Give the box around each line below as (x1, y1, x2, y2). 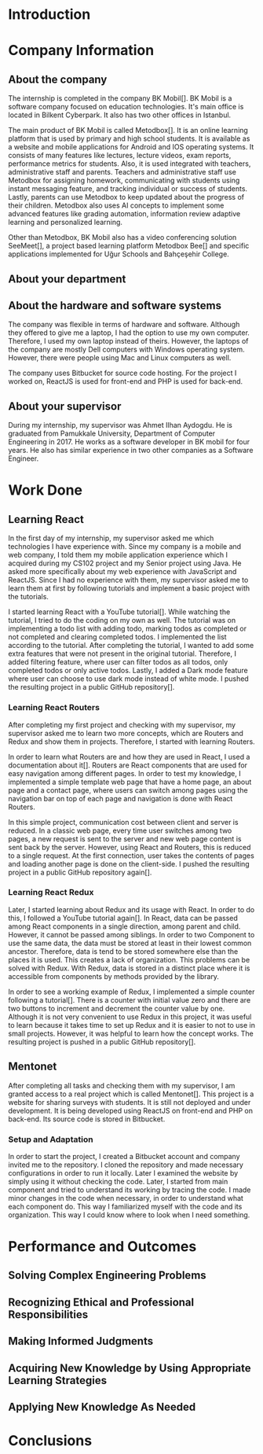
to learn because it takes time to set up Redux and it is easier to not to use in (8, 1020, 255, 1029)
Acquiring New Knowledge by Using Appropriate (8, 1361, 251, 1375)
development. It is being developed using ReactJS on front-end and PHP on (8, 1106, 254, 1115)
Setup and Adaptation (8, 1134, 93, 1145)
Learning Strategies (8, 1374, 108, 1387)
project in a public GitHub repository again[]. (8, 867, 152, 877)
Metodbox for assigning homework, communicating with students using (8, 175, 240, 186)
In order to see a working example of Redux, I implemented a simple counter (8, 987, 255, 996)
